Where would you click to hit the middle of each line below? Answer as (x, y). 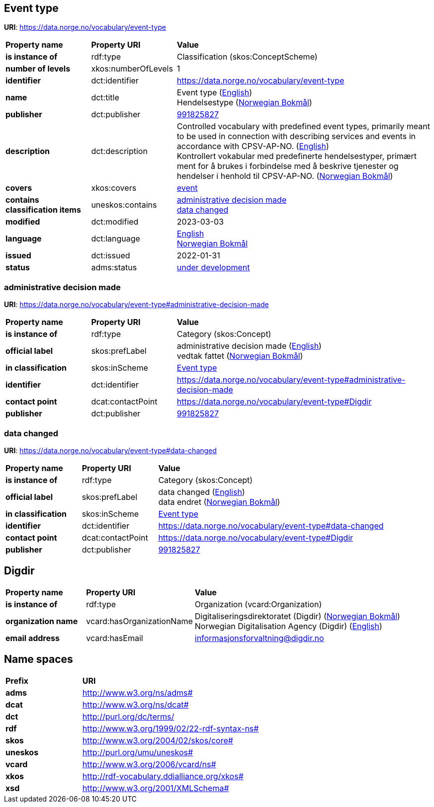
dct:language (116, 239)
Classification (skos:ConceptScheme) (247, 57)
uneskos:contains (124, 205)
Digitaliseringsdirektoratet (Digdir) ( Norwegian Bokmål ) (297, 616)
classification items (43, 210)
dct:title (105, 98)
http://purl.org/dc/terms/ (128, 716)
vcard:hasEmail (115, 638)
